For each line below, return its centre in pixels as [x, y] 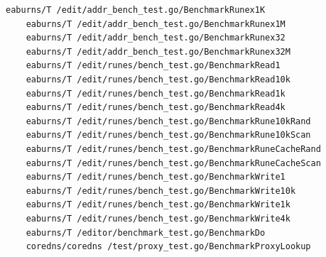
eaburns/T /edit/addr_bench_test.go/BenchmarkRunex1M [156, 24]
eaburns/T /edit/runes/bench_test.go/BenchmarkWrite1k [158, 205]
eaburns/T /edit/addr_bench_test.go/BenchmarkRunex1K [136, 10]
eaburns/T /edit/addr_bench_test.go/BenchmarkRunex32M [158, 51]
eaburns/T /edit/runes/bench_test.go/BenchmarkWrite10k [161, 191]
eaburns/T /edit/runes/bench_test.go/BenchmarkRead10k [158, 79]
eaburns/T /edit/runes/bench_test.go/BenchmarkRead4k [156, 108]
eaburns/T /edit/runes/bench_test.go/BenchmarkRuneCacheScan [173, 163]
